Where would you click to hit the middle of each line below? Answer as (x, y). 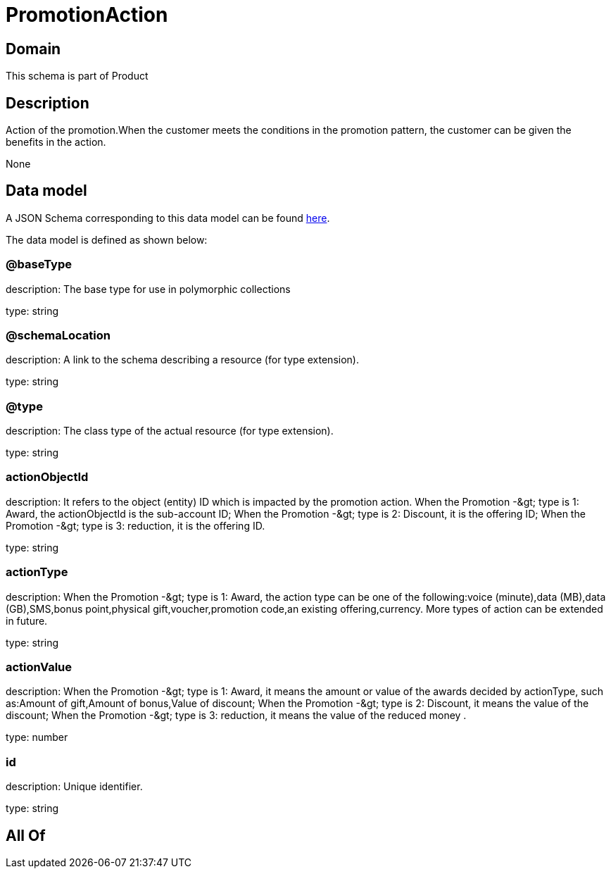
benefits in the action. (56, 142)
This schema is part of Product (77, 76)
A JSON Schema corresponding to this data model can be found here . (168, 218)
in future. (27, 620)
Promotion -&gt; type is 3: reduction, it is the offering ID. (136, 525)
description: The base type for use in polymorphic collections (148, 289)
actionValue (39, 667)
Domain (33, 49)
